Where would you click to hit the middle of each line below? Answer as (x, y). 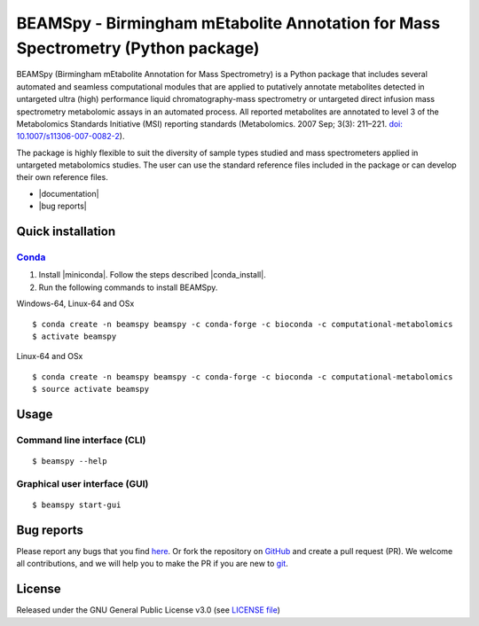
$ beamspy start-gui (77, 505)
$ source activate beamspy (91, 389)
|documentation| (69, 193)
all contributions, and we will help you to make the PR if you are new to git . (152, 564)
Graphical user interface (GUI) (82, 483)
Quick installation (66, 232)
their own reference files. (62, 177)
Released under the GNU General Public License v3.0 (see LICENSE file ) (149, 610)
